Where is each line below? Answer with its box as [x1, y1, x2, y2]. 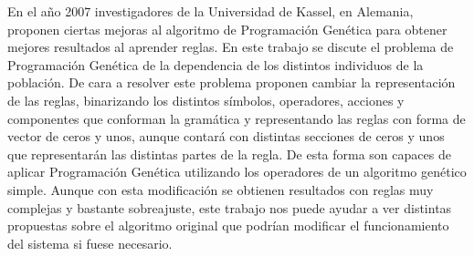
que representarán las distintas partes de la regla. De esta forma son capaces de [7, 144, 451, 163]
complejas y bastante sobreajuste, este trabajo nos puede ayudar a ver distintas [7, 198, 452, 217]
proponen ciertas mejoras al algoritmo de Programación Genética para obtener [7, 19, 448, 38]
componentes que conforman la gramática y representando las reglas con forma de [7, 108, 466, 128]
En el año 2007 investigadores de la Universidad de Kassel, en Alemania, [7, 2, 414, 20]
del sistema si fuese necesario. [7, 233, 173, 252]
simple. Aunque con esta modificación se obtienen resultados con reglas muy [7, 179, 434, 199]
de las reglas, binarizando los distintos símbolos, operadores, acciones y [7, 90, 405, 109]
